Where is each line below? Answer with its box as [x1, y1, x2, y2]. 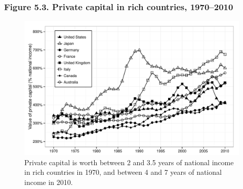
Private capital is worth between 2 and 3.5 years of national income [24, 157, 234, 167]
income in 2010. [24, 177, 73, 187]
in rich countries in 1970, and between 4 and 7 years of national [24, 167, 222, 177]
